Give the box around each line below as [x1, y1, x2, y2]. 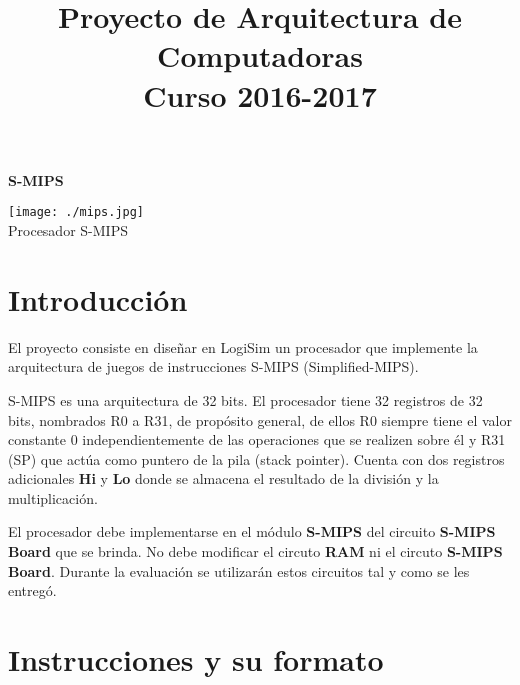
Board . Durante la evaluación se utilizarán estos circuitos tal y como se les [8, 560, 470, 581]
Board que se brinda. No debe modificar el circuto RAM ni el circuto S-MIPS [8, 541, 503, 562]
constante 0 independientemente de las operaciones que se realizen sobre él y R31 [8, 429, 506, 450]
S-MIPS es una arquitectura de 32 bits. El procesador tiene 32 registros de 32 [8, 389, 483, 410]
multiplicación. [8, 487, 98, 508]
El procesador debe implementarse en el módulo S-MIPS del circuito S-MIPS [8, 521, 496, 542]
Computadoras [157, 35, 363, 76]
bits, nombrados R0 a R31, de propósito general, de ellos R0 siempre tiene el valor [8, 409, 512, 430]
